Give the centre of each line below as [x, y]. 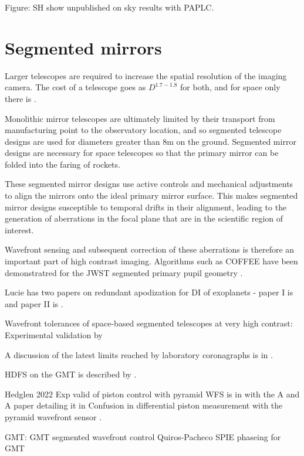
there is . [21, 98]
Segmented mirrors [83, 47]
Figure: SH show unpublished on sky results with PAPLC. [109, 7]
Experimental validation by [54, 335]
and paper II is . [34, 303]
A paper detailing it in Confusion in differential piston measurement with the [144, 405]
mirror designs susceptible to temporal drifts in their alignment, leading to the [146, 207]
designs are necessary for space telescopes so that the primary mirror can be [142, 153]
